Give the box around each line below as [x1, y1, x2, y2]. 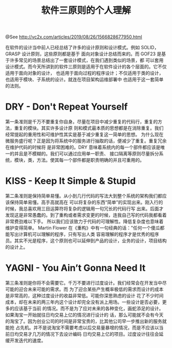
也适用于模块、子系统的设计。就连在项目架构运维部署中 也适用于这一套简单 [5, 76, 164, 82]
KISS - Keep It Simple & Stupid [5, 175, 136, 187]
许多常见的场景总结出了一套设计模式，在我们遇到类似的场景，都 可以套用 [9, 57, 164, 63]
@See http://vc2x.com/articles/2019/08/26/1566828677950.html [5, 34, 142, 40]
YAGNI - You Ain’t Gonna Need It [5, 262, 146, 274]
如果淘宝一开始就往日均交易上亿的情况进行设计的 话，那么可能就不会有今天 [5, 312, 164, 318]
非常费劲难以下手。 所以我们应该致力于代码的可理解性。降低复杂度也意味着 [5, 219, 164, 225]
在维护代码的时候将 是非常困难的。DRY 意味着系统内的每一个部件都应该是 [5, 144, 161, 150]
